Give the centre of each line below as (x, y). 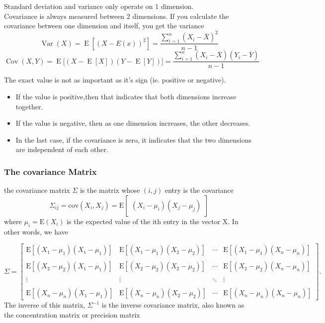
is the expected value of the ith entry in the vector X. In (153, 221)
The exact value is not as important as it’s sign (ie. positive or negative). (115, 80)
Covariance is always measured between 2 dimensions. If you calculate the (117, 16)
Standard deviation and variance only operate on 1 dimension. (99, 6)
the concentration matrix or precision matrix (72, 314)
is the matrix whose (110, 190)
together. (29, 106)
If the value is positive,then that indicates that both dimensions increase (126, 96)
